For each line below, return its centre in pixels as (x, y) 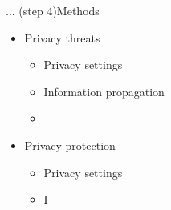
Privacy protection (70, 145)
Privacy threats (62, 37)
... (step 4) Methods (53, 10)
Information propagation (104, 91)
